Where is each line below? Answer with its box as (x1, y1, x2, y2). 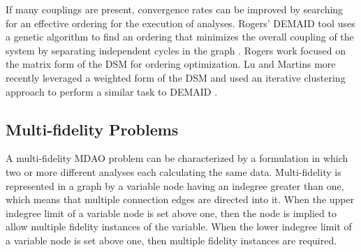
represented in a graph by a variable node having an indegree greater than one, (6, 178, 344, 193)
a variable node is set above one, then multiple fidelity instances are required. (6, 232, 337, 247)
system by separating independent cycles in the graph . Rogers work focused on (6, 43, 346, 57)
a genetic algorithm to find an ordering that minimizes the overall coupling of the (6, 29, 354, 44)
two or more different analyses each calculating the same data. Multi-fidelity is (6, 164, 341, 179)
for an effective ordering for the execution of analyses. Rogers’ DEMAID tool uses (6, 15, 355, 30)
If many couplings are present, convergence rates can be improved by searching (6, 2, 344, 16)
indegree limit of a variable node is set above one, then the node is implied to (6, 205, 337, 220)
